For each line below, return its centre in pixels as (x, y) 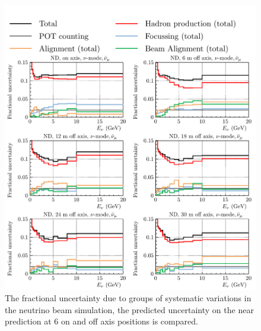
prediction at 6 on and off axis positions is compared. (101, 321)
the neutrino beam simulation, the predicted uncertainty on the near (129, 309)
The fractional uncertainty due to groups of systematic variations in (128, 298)
